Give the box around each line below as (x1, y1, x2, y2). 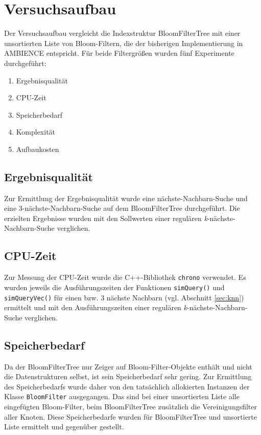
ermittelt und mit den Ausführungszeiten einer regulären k (4, 302, 187, 313)
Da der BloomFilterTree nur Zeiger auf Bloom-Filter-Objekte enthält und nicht (4, 361, 252, 372)
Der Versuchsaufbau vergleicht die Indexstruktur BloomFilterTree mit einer (4, 28, 241, 38)
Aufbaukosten (16, 143, 59, 154)
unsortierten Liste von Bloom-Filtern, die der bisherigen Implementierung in (4, 37, 243, 48)
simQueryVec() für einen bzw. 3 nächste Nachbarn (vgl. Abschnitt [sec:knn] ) (4, 292, 244, 302)
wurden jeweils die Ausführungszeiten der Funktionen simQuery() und (4, 281, 225, 292)
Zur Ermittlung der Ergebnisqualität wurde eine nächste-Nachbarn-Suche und (4, 192, 248, 203)
